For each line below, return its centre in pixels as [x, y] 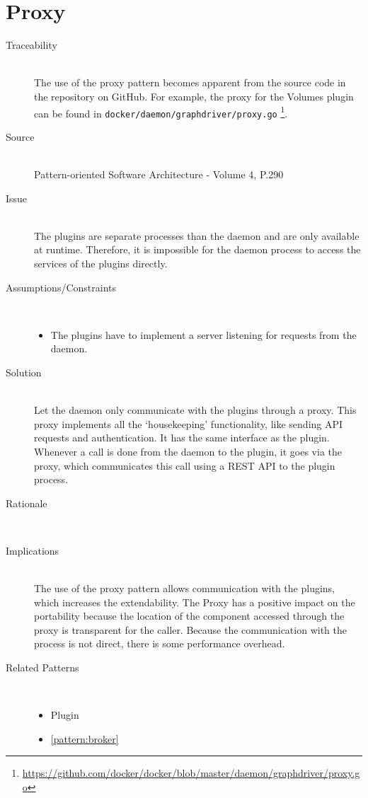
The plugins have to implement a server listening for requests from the [203, 334]
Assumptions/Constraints [61, 287]
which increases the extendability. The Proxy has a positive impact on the [195, 602]
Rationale [27, 503]
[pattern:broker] [85, 738]
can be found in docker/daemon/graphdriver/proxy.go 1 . [161, 112]
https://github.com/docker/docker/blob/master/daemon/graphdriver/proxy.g [191, 773]
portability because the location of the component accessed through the [189, 616]
